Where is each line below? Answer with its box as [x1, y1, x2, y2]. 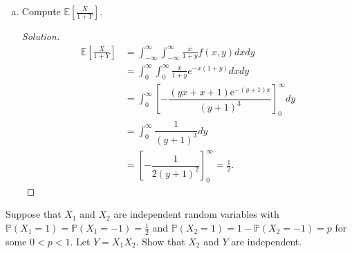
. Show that [136, 234, 185, 248]
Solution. [21, 29, 60, 43]
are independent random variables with [113, 207, 279, 221]
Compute [21, 4, 61, 18]
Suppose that [6, 207, 62, 221]
